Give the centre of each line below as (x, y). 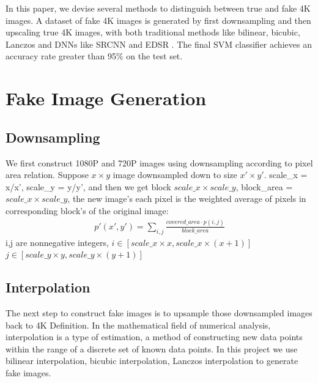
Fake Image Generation (106, 98)
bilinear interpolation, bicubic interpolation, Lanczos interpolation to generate (152, 361)
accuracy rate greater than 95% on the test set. (94, 56)
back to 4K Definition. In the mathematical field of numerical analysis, (138, 325)
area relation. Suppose (47, 175)
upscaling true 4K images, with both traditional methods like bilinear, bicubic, (153, 32)
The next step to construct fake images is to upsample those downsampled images (159, 313)
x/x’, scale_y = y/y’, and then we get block (88, 186)
